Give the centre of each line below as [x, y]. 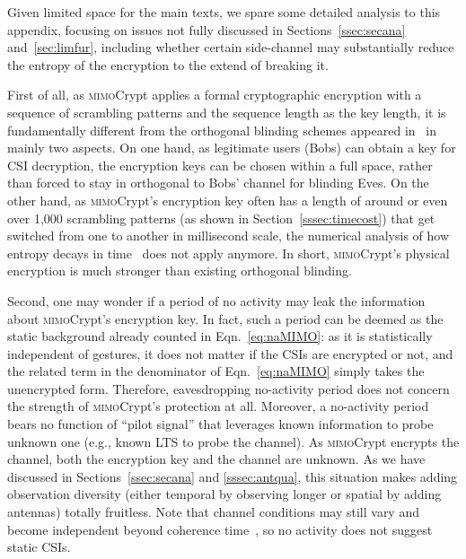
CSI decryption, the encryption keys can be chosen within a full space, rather [220, 165]
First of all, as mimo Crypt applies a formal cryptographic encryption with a [215, 95]
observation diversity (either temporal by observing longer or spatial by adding [224, 494]
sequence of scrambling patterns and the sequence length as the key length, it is [227, 112]
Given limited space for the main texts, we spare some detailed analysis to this [224, 12]
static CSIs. [39, 547]
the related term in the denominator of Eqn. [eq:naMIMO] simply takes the [216, 371]
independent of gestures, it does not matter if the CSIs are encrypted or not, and [230, 353]
